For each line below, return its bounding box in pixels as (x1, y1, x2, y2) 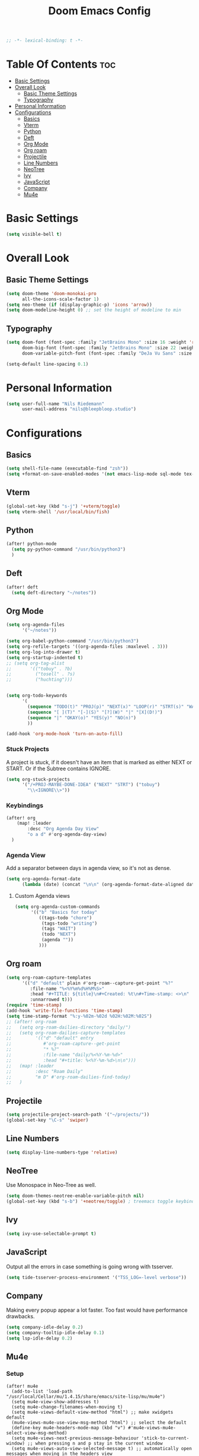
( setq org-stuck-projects (6, 776, 70, 782)
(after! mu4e (6, 1383, 38, 1389)
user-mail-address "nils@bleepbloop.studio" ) (21, 406, 136, 412)
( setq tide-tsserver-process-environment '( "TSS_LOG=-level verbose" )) (6, 1274, 187, 1280)
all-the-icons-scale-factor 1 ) (21, 296, 99, 302)
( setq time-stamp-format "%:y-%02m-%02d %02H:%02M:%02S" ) (6, 1013, 152, 1019)
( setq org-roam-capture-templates (6, 974, 92, 980)
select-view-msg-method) (6, 1430, 68, 1436)
